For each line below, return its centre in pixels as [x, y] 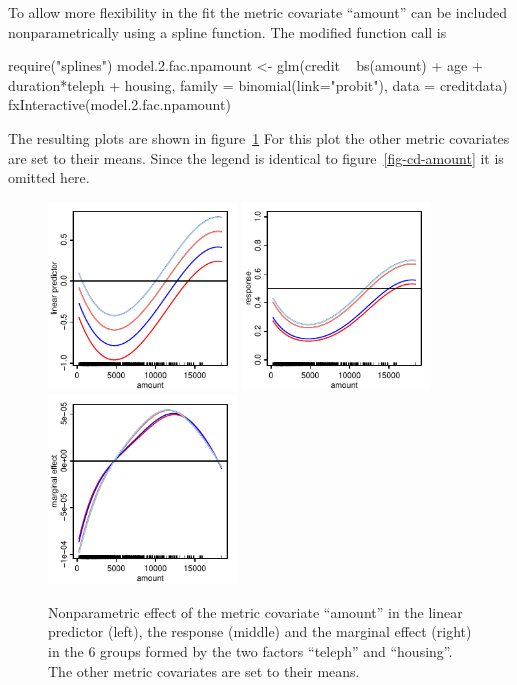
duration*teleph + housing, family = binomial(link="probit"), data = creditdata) [258, 84]
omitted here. [49, 177]
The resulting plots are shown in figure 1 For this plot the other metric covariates [259, 137]
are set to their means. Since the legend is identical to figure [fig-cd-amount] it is [256, 157]
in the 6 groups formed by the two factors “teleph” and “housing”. [250, 651]
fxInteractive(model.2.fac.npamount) [119, 104]
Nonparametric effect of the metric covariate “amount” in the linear [255, 611]
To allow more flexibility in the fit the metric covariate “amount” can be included [258, 12]
